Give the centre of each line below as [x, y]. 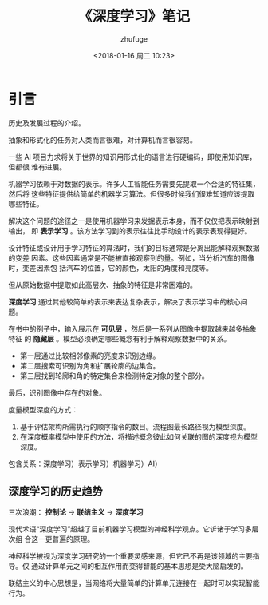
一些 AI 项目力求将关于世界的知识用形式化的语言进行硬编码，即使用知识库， [132, 157]
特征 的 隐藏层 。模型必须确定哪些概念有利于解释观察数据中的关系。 [120, 338]
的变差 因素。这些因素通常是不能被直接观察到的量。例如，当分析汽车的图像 [132, 257]
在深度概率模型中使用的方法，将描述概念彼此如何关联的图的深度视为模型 [138, 436]
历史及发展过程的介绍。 [47, 123]
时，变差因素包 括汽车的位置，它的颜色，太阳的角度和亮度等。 [110, 268]
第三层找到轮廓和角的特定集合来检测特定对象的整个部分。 [114, 376]
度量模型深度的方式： [43, 409]
